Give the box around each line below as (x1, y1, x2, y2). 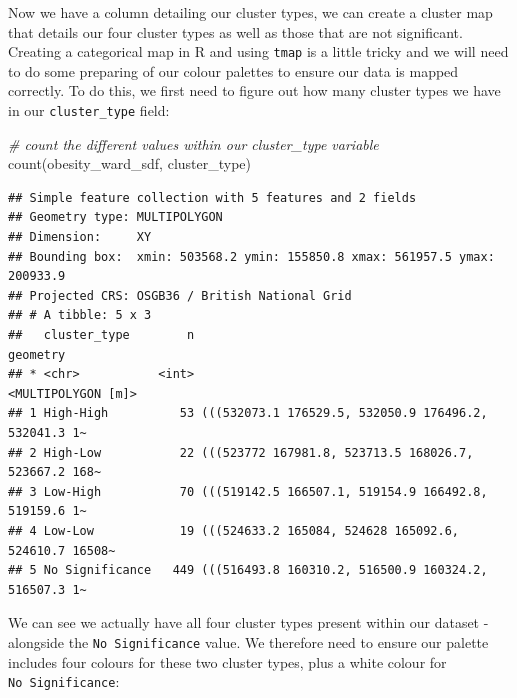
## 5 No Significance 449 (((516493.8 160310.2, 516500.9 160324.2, (8, 563, 488, 578)
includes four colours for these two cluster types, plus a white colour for (8, 651, 447, 672)
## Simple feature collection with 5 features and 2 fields (8, 190, 417, 205)
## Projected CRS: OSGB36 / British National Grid (8, 288, 352, 303)
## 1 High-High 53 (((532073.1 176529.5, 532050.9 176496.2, (8, 406, 488, 421)
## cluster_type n (8, 328, 195, 343)
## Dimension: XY (8, 230, 152, 245)
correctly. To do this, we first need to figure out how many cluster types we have (8, 80, 501, 101)
